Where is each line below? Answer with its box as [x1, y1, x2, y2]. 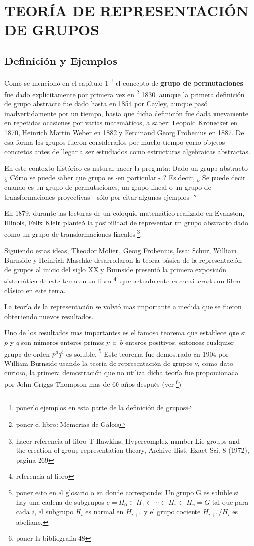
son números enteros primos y [21, 337, 110, 347]
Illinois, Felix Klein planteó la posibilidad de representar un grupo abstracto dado [4, 217, 249, 227]
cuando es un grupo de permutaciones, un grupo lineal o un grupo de [4, 182, 211, 192]
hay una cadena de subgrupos [16, 497, 104, 507]
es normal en [85, 506, 124, 517]
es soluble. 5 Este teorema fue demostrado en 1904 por [66, 347, 229, 359]
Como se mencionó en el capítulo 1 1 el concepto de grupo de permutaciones [4, 76, 243, 88]
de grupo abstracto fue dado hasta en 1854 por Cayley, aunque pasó [4, 99, 208, 109]
